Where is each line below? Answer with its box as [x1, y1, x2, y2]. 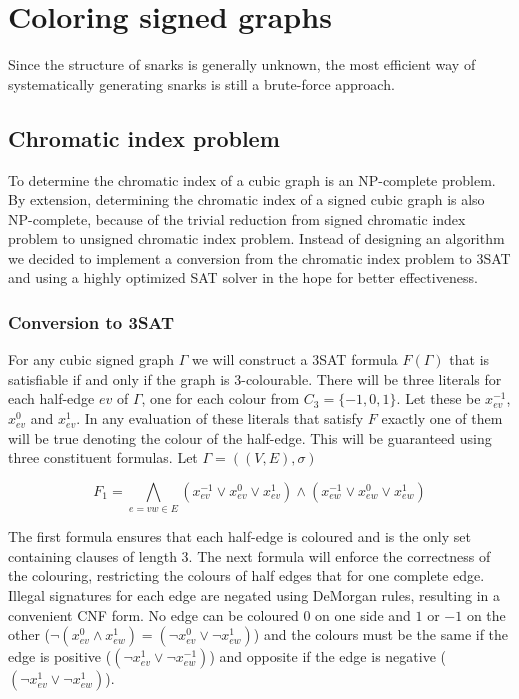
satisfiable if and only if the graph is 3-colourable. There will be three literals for [8, 368, 502, 389]
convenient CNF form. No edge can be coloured [8, 604, 299, 625]
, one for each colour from [141, 388, 300, 409]
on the [466, 604, 506, 625]
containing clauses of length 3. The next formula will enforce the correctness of [8, 545, 491, 566]
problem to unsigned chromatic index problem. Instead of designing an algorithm [8, 228, 505, 249]
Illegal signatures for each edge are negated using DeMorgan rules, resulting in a [8, 584, 500, 605]
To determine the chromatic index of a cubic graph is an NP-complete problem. [8, 169, 496, 190]
